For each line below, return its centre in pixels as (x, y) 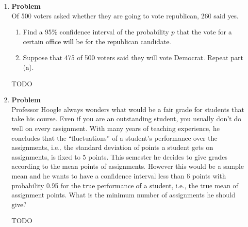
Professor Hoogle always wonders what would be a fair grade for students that (128, 109)
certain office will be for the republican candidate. (97, 41)
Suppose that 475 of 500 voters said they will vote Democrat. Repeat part (133, 57)
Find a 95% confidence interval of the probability (96, 32)
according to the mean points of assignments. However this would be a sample (128, 166)
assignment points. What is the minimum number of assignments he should (123, 195)
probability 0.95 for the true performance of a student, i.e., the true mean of (125, 185)
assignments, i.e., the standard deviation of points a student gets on (112, 147)
